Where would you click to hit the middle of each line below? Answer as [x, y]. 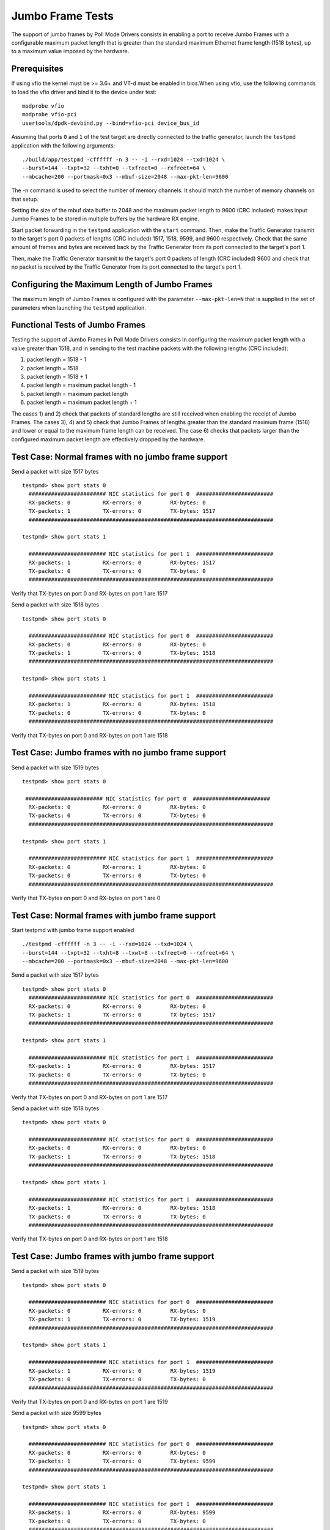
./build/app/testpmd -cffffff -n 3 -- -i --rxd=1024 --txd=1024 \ [124, 159]
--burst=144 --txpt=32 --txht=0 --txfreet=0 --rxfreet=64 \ [114, 168]
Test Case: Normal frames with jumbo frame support [114, 915]
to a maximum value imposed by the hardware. [70, 51]
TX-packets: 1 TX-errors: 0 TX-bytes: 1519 [122, 1319]
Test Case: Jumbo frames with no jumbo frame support [119, 753]
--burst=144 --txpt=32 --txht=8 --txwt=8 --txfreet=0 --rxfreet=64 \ [129, 953]
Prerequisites [37, 69]
